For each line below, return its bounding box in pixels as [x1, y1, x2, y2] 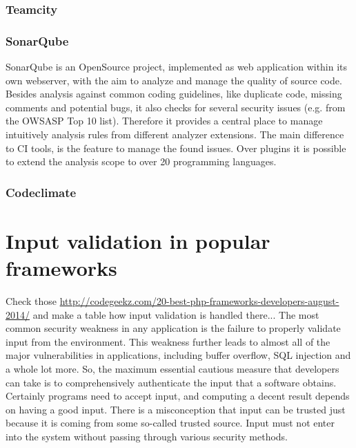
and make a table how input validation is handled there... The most [32, 307, 319, 321]
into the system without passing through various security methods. [6, 429, 288, 443]
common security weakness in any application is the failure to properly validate [6, 321, 341, 335]
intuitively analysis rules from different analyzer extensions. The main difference [6, 127, 344, 142]
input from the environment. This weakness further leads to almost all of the [6, 334, 330, 348]
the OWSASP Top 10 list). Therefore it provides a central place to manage [6, 113, 323, 128]
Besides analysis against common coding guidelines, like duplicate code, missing [6, 86, 342, 101]
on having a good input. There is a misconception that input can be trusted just [6, 402, 346, 416]
